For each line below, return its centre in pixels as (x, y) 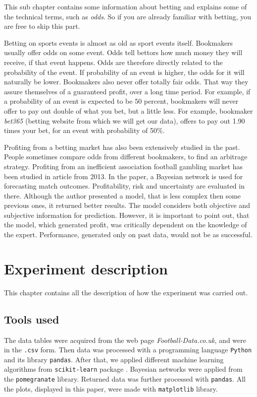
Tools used (32, 319)
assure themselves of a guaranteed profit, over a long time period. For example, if (127, 91)
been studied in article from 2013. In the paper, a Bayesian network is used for (124, 176)
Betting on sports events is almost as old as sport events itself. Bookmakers (119, 42)
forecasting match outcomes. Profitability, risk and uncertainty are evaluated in (124, 186)
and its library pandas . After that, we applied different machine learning (114, 359)
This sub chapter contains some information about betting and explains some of (126, 6)
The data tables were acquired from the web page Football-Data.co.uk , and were (125, 340)
